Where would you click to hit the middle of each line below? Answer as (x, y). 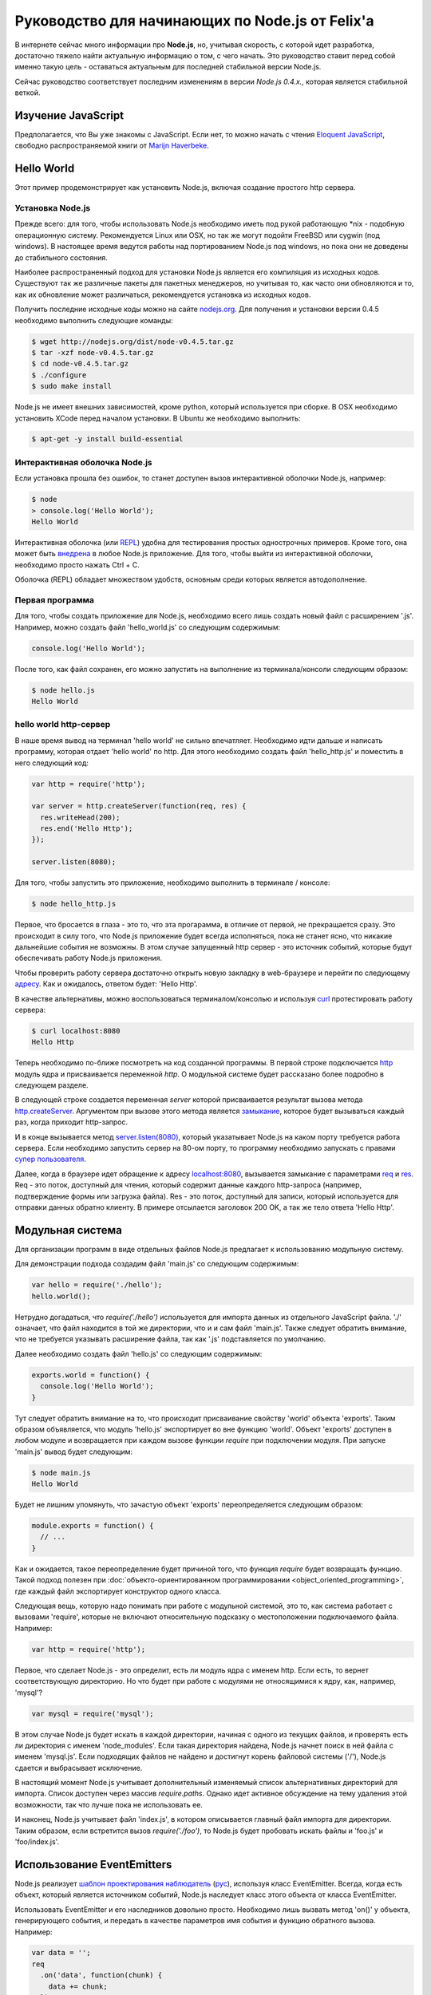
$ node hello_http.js (74, 904)
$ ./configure (59, 375)
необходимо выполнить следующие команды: (94, 320)
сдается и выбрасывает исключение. (79, 1768)
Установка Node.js (53, 208)
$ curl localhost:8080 (76, 1031)
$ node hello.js (63, 690)
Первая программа (55, 600)
